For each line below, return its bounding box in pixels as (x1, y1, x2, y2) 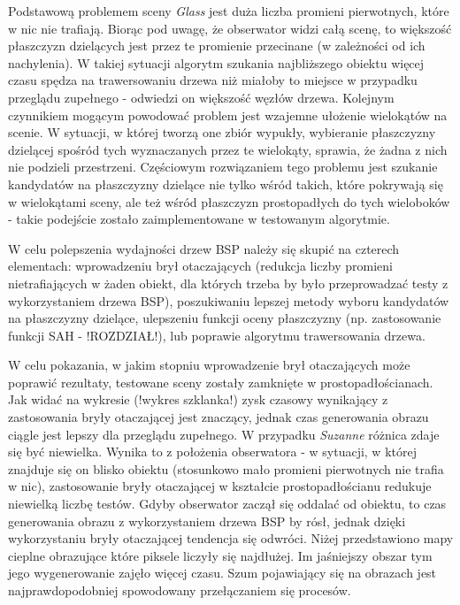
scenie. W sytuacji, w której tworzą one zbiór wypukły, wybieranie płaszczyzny (8, 123, 436, 142)
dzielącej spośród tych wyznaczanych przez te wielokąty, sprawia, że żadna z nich (8, 140, 448, 158)
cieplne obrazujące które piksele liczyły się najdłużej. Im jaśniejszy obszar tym (8, 546, 433, 564)
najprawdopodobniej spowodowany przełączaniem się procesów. (8, 581, 351, 599)
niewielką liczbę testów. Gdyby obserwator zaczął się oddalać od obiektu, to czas (8, 494, 447, 513)
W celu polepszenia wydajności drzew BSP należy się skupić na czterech (8, 239, 400, 257)
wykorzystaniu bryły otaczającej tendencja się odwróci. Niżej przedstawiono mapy (8, 529, 454, 548)
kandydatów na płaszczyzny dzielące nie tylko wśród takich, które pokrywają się (8, 174, 443, 193)
